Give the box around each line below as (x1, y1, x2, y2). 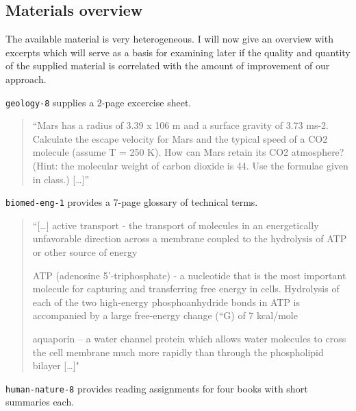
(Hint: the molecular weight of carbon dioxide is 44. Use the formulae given (32, 158, 348, 173)
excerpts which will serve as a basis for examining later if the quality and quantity (5, 45, 351, 59)
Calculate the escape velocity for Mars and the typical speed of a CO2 (32, 131, 328, 145)
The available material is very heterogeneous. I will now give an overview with (5, 32, 333, 46)
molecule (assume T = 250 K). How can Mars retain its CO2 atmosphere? (32, 145, 344, 159)
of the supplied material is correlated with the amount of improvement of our (5, 58, 330, 73)
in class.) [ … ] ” (32, 172, 90, 186)
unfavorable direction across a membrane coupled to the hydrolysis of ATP (32, 231, 347, 246)
